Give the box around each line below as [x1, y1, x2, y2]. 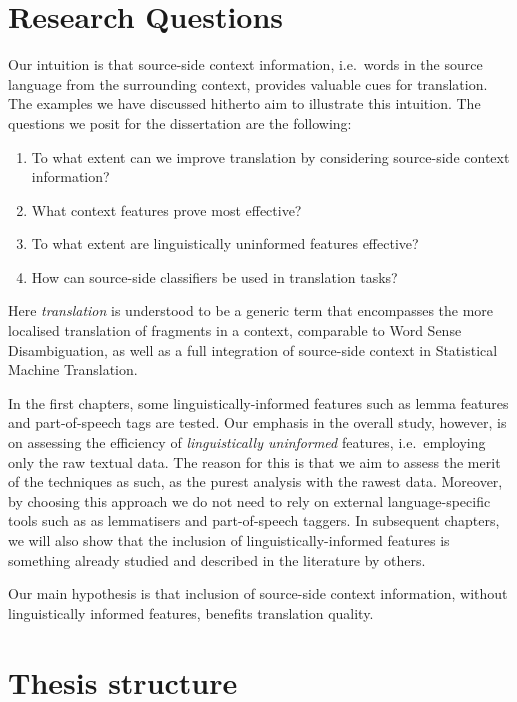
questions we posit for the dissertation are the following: [8, 112, 352, 133]
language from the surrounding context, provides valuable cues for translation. [8, 73, 488, 94]
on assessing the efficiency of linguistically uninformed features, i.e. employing [8, 432, 486, 453]
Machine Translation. [8, 359, 138, 380]
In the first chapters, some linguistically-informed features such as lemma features [8, 392, 509, 413]
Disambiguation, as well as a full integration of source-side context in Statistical [8, 339, 498, 360]
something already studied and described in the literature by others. [8, 549, 426, 570]
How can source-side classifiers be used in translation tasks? [31, 266, 398, 287]
